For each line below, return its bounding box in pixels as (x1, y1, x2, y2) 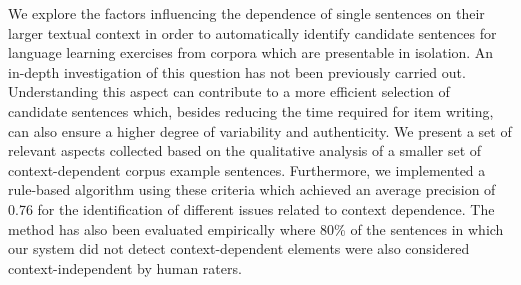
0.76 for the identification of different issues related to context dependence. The (8, 198, 495, 219)
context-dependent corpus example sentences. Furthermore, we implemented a (8, 159, 486, 180)
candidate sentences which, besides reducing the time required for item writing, (8, 100, 494, 121)
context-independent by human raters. (8, 257, 242, 278)
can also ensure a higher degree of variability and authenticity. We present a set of (8, 120, 512, 141)
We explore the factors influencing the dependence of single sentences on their (8, 3, 485, 23)
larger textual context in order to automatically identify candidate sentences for (8, 22, 497, 43)
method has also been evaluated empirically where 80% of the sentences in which (8, 218, 504, 239)
